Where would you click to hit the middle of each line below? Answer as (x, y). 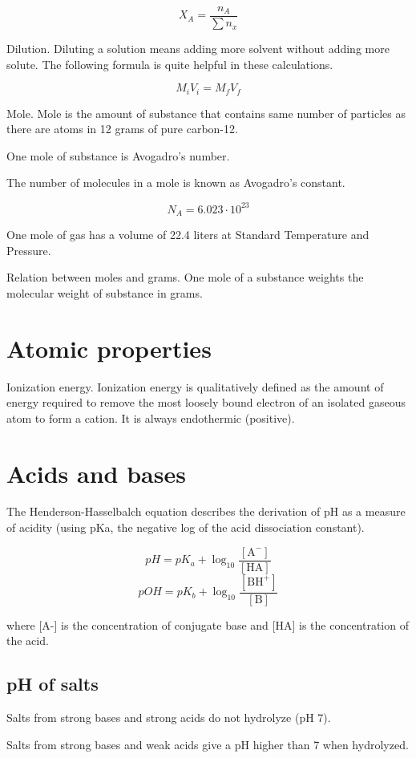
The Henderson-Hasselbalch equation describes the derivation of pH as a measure (206, 511)
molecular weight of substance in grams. (105, 292)
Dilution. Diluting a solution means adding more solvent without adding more (198, 49)
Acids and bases (96, 473)
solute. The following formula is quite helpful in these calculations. (170, 64)
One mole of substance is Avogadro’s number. (118, 155)
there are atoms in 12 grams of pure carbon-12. (122, 129)
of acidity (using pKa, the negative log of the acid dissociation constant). (186, 527)
